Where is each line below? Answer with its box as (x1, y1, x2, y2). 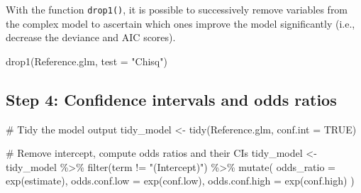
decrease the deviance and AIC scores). (6, 30, 176, 45)
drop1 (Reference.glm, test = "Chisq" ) (6, 53, 167, 68)
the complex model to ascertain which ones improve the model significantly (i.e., (6, 16, 355, 31)
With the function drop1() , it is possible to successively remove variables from (6, 2, 348, 16)
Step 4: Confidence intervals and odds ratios (6, 88, 337, 110)
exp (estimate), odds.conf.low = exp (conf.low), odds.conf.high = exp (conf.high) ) (6, 173, 355, 188)
